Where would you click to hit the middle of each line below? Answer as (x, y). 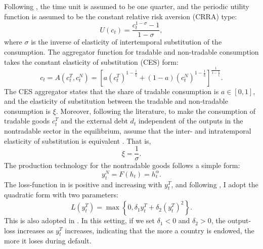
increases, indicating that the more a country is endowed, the (160, 230)
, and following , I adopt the (215, 184)
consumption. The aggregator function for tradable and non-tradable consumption (131, 52)
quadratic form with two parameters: (61, 195)
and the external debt (94, 121)
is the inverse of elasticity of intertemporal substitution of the (126, 42)
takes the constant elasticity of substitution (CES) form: (91, 61)
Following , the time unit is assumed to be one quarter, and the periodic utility (127, 6)
